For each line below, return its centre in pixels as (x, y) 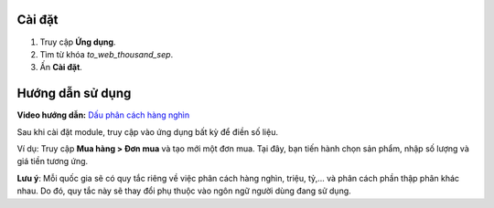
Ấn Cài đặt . (61, 68)
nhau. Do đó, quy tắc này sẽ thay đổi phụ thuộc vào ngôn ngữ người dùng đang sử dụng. (184, 191)
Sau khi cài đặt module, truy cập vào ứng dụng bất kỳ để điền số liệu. (148, 131)
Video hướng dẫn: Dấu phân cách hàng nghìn (103, 115)
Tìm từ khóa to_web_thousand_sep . (107, 54)
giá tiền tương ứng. (53, 161)
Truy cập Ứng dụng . (78, 42)
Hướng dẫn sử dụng (74, 94)
